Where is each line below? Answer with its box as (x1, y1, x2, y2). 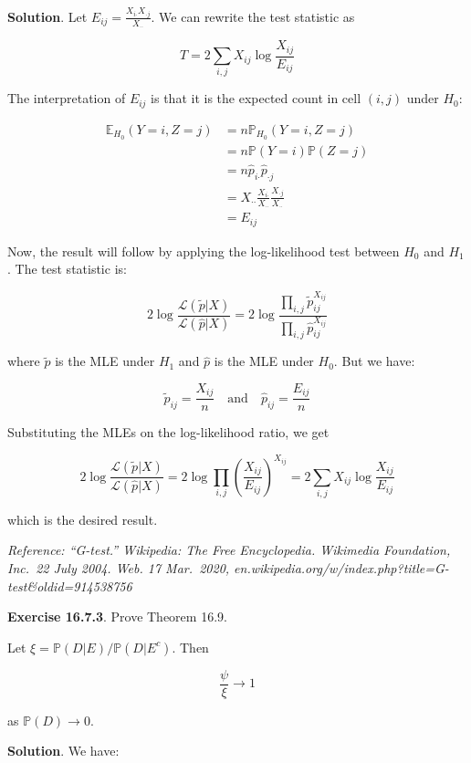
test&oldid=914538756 (7, 576, 132, 595)
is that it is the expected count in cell (151, 89, 361, 108)
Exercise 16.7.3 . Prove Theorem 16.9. (7, 607, 227, 626)
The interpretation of (7, 89, 126, 108)
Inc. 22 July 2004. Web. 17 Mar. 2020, (7, 559, 230, 578)
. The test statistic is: (7, 259, 127, 278)
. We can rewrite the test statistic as (151, 6, 355, 26)
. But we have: (333, 351, 415, 371)
